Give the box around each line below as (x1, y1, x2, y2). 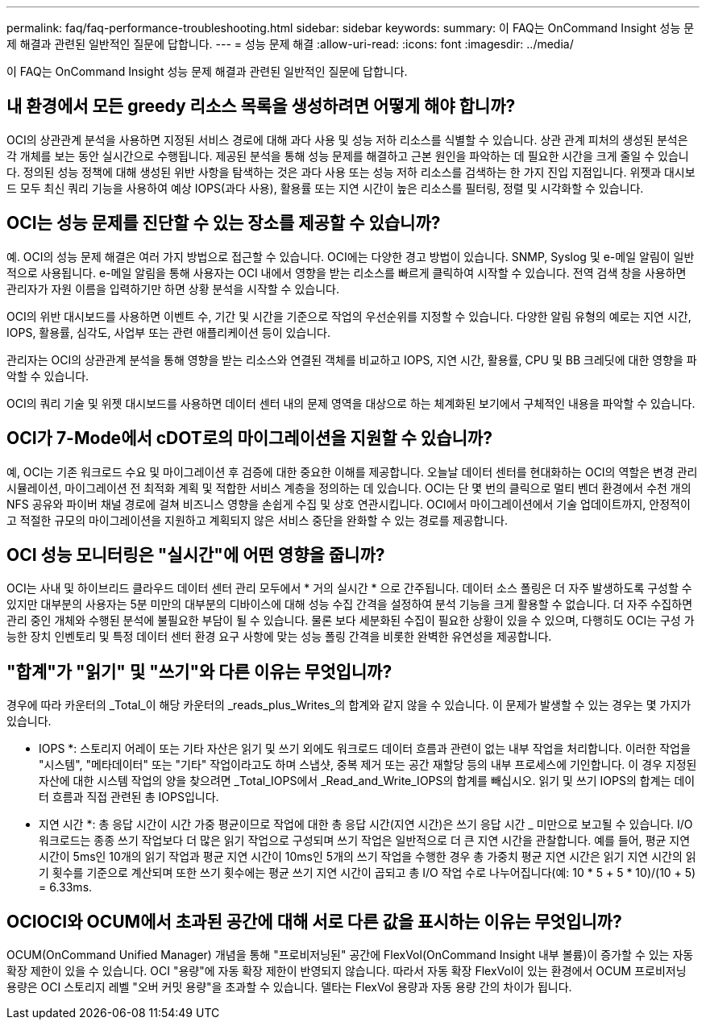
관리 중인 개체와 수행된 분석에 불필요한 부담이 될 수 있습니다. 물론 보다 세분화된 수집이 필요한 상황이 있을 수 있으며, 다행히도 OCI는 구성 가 (6, 613, 695, 628)
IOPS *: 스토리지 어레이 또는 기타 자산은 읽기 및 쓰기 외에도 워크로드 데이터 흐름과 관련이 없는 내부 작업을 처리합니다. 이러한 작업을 (39, 741, 691, 756)
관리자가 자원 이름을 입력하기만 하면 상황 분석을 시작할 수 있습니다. (6, 281, 339, 296)
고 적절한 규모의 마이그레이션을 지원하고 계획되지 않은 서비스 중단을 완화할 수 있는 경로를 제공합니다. (6, 513, 508, 527)
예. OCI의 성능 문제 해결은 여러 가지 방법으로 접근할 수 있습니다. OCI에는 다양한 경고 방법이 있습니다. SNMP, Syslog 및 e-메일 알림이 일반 (6, 249, 695, 264)
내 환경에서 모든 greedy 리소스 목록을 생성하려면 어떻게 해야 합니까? (6, 96, 516, 117)
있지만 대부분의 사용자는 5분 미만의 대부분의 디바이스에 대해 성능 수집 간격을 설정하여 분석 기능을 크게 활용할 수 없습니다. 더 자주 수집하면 (6, 597, 693, 612)
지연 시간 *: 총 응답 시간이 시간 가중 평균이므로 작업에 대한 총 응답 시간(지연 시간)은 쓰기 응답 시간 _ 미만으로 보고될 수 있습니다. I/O (39, 817, 693, 832)
